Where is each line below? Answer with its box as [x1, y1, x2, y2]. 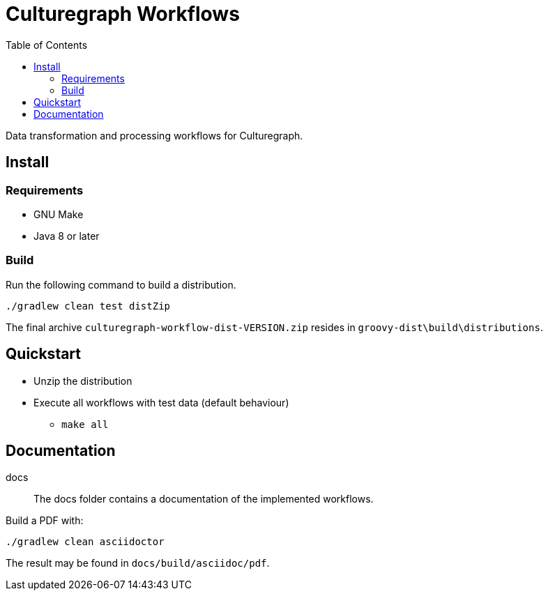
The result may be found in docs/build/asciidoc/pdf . [6, 557, 270, 570]
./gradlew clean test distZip [6, 300, 171, 312]
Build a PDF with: [6, 514, 84, 527]
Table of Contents [6, 38, 88, 51]
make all [61, 418, 109, 430]
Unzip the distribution [33, 374, 132, 387]
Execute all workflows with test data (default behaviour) [33, 396, 289, 408]
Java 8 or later [33, 229, 100, 242]
